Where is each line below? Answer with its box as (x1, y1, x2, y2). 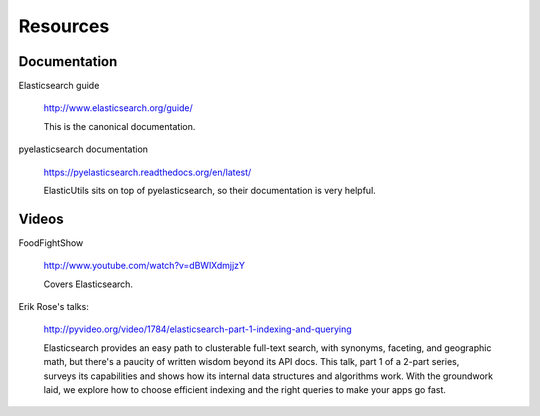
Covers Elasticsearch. (43, 278, 134, 290)
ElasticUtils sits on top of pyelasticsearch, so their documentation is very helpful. (43, 185, 377, 197)
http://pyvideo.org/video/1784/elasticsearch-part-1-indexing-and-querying (43, 323, 352, 335)
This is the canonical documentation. (43, 120, 196, 132)
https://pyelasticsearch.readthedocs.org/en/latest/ (43, 166, 252, 178)
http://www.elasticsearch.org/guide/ (43, 102, 194, 114)
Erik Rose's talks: (18, 301, 89, 313)
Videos (18, 210, 64, 227)
